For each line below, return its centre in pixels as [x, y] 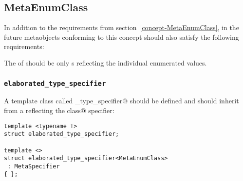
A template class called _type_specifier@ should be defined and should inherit [121, 101]
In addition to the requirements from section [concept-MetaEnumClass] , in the [121, 27]
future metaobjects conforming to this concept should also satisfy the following [121, 37]
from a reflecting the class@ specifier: [59, 110]
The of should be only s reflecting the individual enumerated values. [105, 62]
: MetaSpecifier [34, 166]
